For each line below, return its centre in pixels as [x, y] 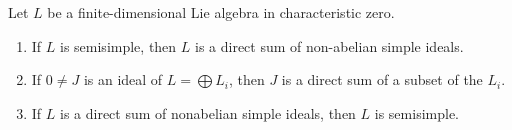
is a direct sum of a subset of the [382, 79]
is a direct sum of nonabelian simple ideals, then [208, 112]
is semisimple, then [118, 45]
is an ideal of [123, 79]
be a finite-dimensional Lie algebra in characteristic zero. [221, 12]
